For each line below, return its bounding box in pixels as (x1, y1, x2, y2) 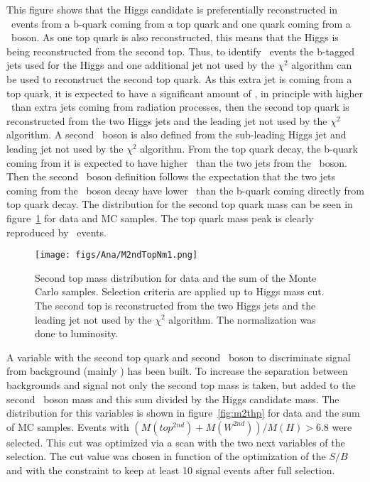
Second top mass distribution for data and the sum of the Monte (35, 270, 317, 285)
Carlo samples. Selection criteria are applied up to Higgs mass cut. (35, 284, 325, 299)
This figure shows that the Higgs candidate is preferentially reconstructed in (6, 2, 338, 16)
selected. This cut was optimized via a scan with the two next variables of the (6, 434, 345, 449)
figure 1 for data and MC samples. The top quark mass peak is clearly (6, 210, 314, 225)
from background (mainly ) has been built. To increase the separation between (6, 363, 348, 378)
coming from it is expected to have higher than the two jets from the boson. (6, 155, 347, 170)
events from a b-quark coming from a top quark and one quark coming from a (11, 16, 351, 31)
